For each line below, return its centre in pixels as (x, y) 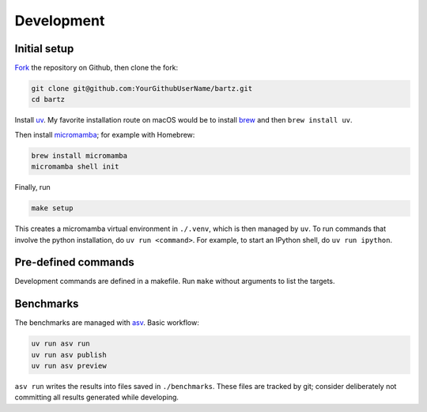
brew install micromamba (79, 155)
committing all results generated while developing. (97, 397)
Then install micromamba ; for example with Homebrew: (105, 134)
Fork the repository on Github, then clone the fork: (96, 68)
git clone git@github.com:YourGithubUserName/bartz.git (142, 89)
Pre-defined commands (74, 262)
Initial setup (44, 49)
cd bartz (48, 100)
